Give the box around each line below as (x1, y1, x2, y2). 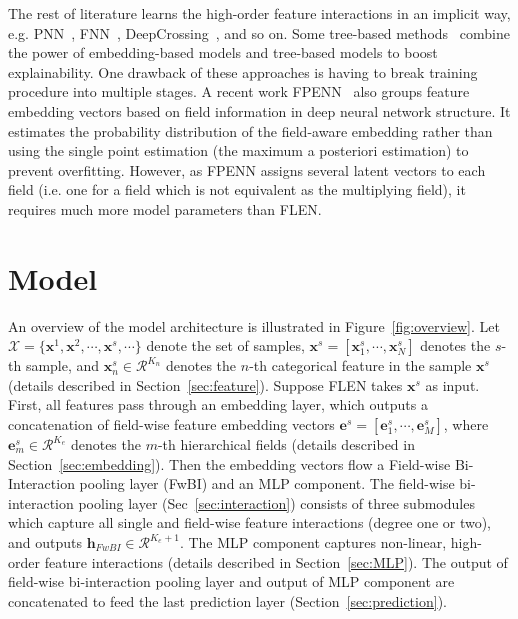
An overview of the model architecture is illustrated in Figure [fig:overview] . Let (8, 315, 500, 336)
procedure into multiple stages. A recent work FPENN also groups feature (8, 81, 470, 102)
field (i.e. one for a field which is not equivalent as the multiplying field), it (8, 179, 466, 200)
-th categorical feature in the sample (249, 355, 472, 376)
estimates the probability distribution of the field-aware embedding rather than (8, 120, 493, 141)
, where (443, 414, 489, 435)
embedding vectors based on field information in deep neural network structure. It (8, 100, 511, 121)
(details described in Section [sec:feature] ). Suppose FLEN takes (8, 374, 403, 395)
